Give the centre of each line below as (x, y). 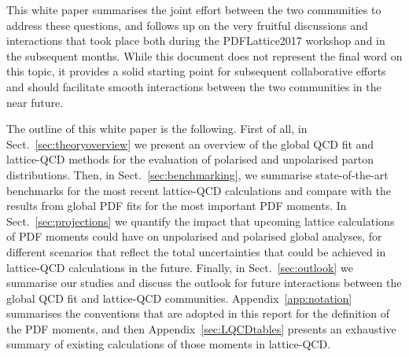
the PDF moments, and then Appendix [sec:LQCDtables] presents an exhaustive (201, 328)
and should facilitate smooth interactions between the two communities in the (194, 86)
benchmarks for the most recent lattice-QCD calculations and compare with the (199, 190)
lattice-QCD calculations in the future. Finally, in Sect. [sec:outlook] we (180, 267)
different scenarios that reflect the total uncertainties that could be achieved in (196, 251)
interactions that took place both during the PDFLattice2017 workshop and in (196, 40)
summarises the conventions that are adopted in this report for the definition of (198, 313)
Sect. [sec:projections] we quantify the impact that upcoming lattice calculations (201, 221)
